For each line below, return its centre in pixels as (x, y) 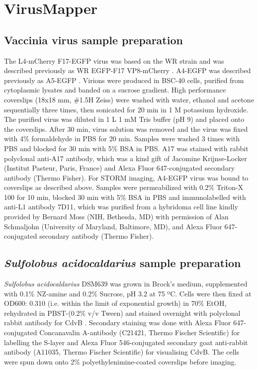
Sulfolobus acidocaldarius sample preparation (123, 263)
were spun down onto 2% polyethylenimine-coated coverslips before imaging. (120, 361)
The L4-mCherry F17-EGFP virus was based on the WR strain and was (114, 60)
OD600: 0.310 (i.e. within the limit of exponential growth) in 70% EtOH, (115, 303)
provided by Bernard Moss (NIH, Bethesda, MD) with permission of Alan (116, 217)
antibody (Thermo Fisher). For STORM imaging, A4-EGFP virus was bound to (126, 177)
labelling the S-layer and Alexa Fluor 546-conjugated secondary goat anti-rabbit (126, 342)
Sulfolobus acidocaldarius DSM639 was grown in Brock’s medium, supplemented (126, 284)
